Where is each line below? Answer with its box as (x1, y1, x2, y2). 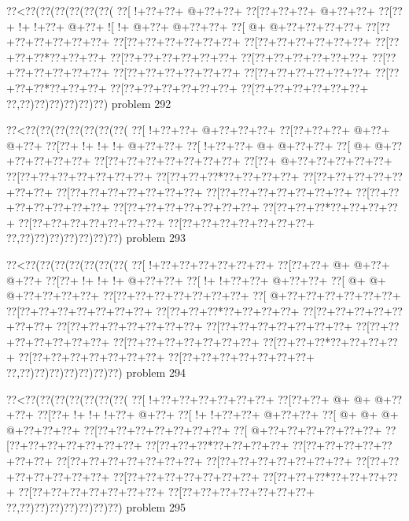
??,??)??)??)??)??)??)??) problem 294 (6, 364, 186, 381)
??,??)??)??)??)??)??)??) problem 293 (6, 229, 186, 246)
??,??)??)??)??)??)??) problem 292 (6, 95, 171, 111)
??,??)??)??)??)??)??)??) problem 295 (6, 498, 186, 515)
